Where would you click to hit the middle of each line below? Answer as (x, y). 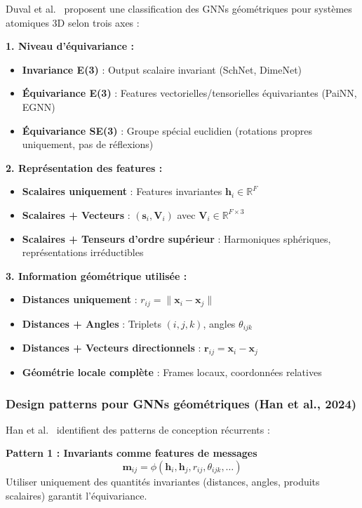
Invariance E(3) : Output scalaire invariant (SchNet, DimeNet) (162, 69)
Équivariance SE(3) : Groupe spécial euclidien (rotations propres (167, 130)
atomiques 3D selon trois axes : (73, 22)
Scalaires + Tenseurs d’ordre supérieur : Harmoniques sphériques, (176, 238)
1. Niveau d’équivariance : (70, 46)
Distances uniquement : (80, 299)
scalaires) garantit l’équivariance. (76, 495)
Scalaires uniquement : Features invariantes (122, 191)
